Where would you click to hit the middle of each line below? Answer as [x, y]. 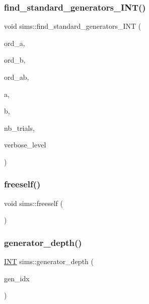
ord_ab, [17, 77]
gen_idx [17, 278]
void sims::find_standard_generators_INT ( [73, 26]
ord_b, [15, 60]
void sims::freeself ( [33, 203]
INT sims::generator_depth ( [49, 261]
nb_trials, [19, 128]
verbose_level [25, 145]
